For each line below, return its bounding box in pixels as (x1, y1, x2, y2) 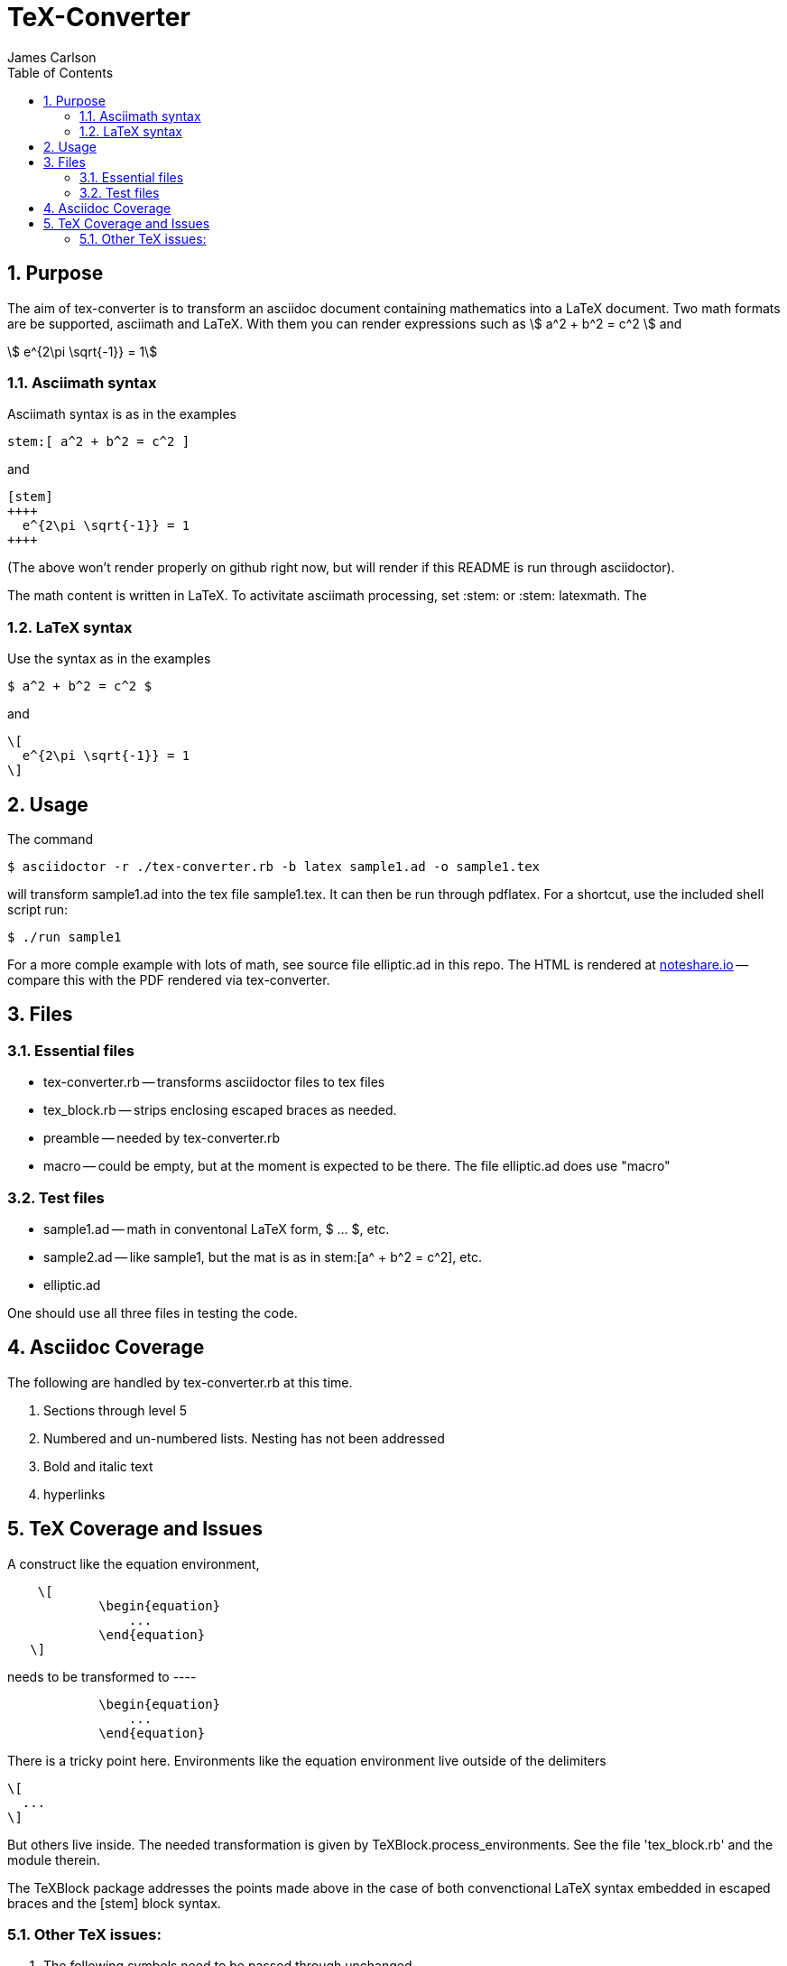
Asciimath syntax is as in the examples (7, 406, 236, 422)
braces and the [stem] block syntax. (7, 1895, 221, 1911)
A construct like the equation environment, (7, 1555, 260, 1572)
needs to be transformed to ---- (7, 1668, 197, 1684)
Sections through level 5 (43, 1402, 188, 1418)
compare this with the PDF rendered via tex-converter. (7, 971, 330, 988)
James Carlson (7, 49, 97, 65)
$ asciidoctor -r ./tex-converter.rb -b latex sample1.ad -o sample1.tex (7, 858, 541, 874)
